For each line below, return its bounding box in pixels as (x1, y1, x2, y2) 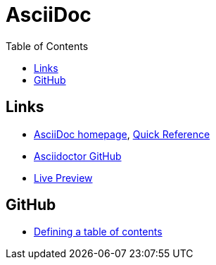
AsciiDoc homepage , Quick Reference (34, 128, 210, 140)
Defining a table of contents (34, 226, 163, 238)
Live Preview (34, 171, 93, 184)
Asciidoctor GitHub (34, 149, 122, 162)
